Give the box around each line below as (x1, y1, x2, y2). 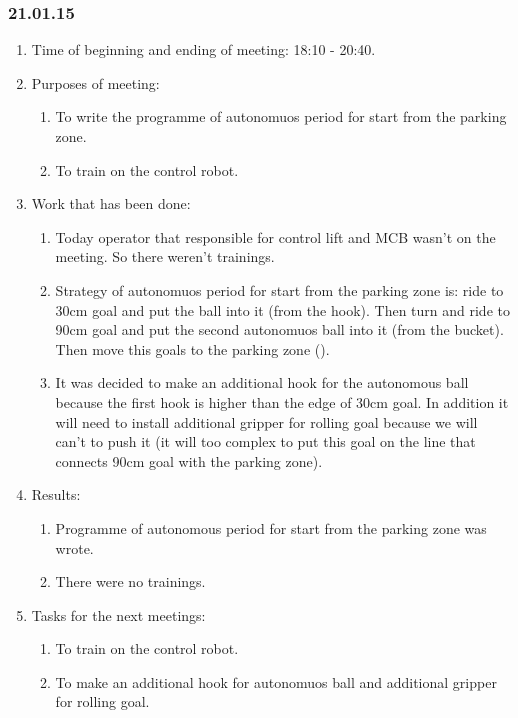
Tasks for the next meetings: (31, 604, 206, 625)
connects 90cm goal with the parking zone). (55, 450, 323, 471)
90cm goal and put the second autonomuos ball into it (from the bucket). (55, 319, 504, 340)
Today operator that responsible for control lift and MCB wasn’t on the (55, 226, 496, 247)
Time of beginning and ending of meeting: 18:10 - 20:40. (31, 39, 376, 60)
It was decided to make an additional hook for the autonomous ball (55, 372, 469, 393)
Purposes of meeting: (31, 72, 160, 93)
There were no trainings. (55, 571, 206, 592)
